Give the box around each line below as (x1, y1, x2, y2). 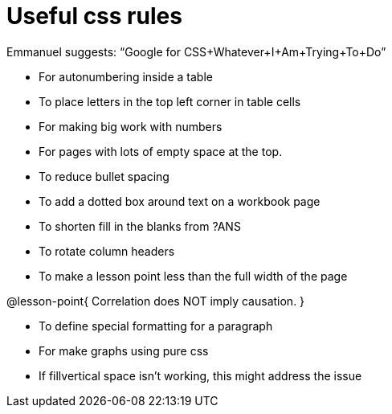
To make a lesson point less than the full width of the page (39, 268, 348, 283)
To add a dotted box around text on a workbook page (39, 194, 321, 208)
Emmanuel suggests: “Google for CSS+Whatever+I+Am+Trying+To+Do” (6, 44, 386, 59)
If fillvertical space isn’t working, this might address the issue (39, 368, 362, 383)
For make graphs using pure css (39, 343, 209, 358)
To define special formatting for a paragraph (39, 318, 273, 333)
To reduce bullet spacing (39, 169, 169, 183)
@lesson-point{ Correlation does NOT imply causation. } (6, 293, 305, 308)
